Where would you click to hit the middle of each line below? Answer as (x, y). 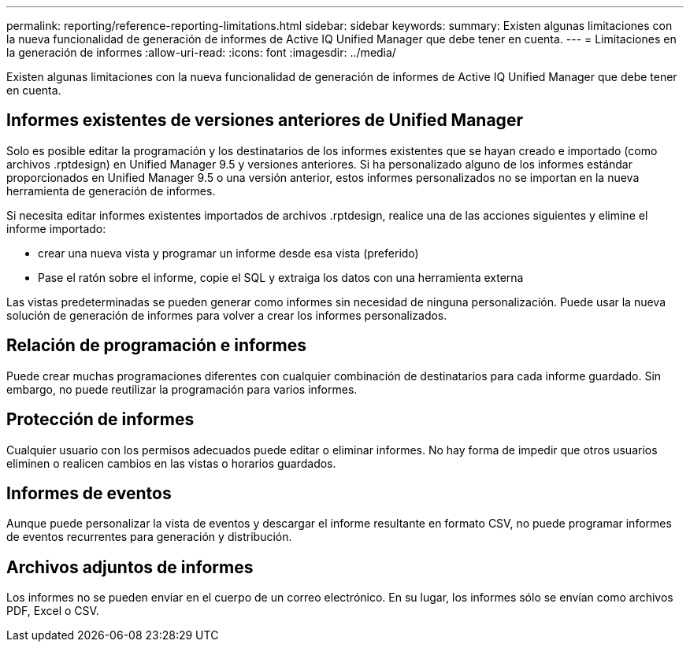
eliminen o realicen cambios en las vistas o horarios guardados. (171, 463)
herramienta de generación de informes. (111, 191)
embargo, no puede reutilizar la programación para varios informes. (182, 389)
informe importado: (56, 228)
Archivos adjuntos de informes (130, 567)
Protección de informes (100, 420)
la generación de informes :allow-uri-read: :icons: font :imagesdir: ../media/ (201, 52)
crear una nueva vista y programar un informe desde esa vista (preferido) (228, 253)
